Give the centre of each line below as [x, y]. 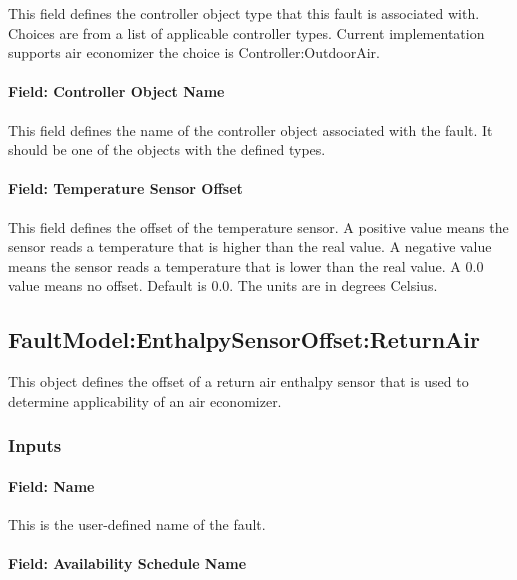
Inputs [35, 445]
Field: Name [51, 485]
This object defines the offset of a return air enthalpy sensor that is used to [238, 381]
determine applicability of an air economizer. [145, 400]
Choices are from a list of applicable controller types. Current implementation [246, 32]
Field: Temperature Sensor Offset [125, 188]
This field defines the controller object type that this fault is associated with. [244, 13]
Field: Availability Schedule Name [127, 563]
